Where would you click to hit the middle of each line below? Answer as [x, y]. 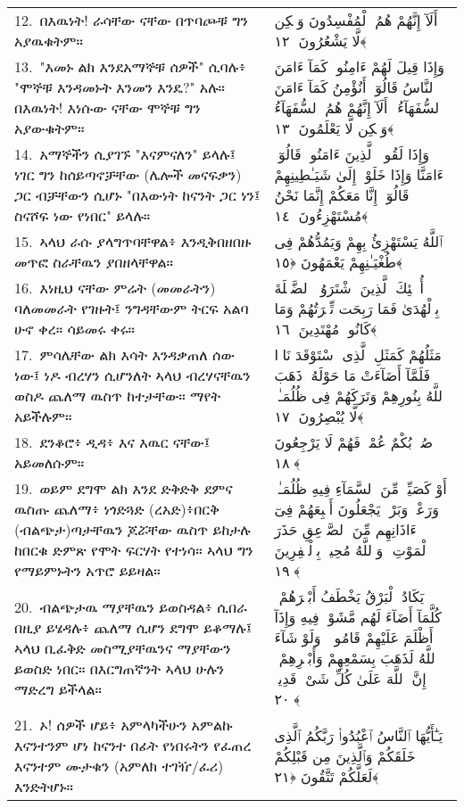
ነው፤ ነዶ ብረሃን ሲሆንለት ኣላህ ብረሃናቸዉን [133, 375]
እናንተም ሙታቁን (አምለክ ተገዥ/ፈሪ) [119, 766]
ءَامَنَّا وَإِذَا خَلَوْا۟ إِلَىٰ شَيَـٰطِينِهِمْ [359, 174]
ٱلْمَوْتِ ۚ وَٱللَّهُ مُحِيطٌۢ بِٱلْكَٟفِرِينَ [352, 550]
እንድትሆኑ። [44, 786]
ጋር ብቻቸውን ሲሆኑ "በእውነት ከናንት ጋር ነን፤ [137, 195]
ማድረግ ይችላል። [58, 688]
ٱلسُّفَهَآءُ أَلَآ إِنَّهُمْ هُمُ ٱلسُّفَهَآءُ [359, 107]
